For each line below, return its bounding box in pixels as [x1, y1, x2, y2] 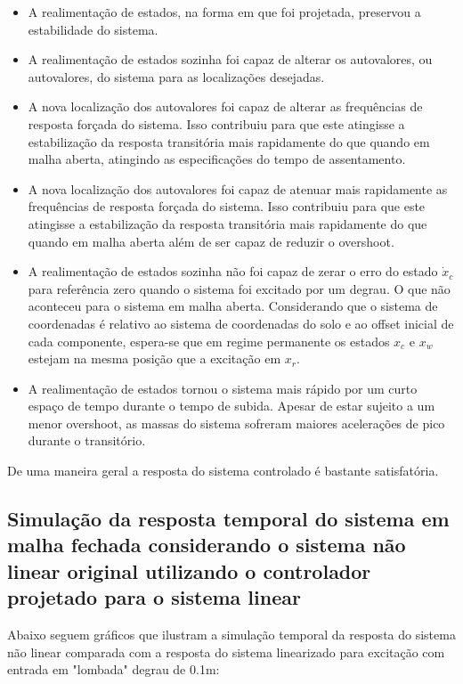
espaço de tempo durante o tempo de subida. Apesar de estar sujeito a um [28, 396, 435, 415]
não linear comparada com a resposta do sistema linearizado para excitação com [7, 642, 445, 661]
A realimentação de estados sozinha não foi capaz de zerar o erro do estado [28, 262, 438, 281]
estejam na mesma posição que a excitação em [28, 349, 281, 368]
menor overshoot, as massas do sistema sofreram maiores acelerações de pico [28, 413, 445, 432]
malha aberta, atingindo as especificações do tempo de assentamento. [28, 150, 406, 168]
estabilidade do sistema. [28, 20, 158, 38]
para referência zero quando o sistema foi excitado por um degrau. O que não [28, 279, 451, 297]
